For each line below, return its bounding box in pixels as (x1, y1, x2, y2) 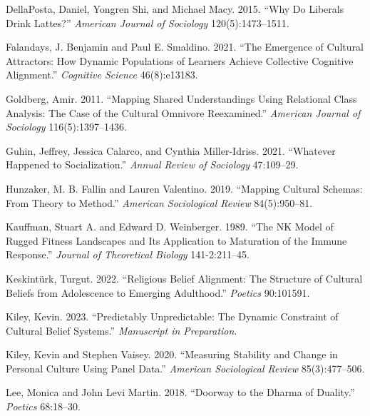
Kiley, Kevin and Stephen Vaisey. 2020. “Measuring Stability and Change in (6, 347, 338, 362)
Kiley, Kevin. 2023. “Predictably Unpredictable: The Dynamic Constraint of (6, 309, 339, 324)
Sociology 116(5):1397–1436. (6, 119, 127, 134)
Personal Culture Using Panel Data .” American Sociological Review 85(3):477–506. (6, 360, 365, 375)
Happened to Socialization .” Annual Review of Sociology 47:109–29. (6, 157, 299, 172)
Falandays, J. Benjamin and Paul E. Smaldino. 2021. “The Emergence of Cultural (6, 39, 364, 54)
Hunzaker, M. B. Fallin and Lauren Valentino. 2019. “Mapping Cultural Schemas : (6, 181, 363, 196)
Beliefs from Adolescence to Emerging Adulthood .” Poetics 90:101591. (6, 285, 310, 300)
